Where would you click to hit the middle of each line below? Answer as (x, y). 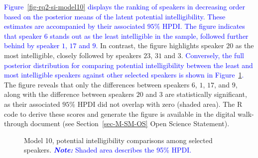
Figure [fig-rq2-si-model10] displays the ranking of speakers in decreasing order (125, 6)
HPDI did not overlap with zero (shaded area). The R (160, 104)
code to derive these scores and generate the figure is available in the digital (120, 114)
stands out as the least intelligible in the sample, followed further (149, 36)
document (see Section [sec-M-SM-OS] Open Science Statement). (130, 123)
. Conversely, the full (212, 55)
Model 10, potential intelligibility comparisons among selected (118, 140)
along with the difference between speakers (69, 94)
